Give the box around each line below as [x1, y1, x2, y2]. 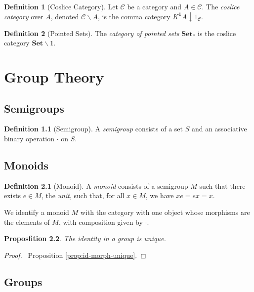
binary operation [4, 133, 55, 143]
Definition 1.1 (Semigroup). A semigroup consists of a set [4, 124, 183, 134]
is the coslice [198, 28, 236, 38]
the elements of [4, 216, 50, 227]
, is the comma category [97, 11, 170, 21]
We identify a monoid [4, 207, 69, 217]
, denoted [50, 11, 79, 21]
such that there [199, 180, 246, 191]
